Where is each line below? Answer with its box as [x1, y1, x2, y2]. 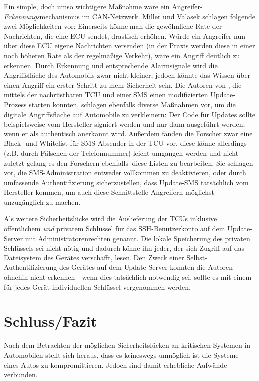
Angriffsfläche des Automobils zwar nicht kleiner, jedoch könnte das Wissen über [4, 70, 251, 80]
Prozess [4, 99, 27, 109]
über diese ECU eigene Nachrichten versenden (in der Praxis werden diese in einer [4, 40, 255, 51]
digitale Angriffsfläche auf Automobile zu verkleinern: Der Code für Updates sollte [4, 109, 255, 119]
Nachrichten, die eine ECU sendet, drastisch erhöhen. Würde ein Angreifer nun [4, 30, 246, 41]
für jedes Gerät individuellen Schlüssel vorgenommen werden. [4, 281, 191, 292]
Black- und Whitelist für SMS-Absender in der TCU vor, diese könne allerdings [4, 138, 247, 148]
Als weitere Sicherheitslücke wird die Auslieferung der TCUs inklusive [4, 213, 217, 224]
